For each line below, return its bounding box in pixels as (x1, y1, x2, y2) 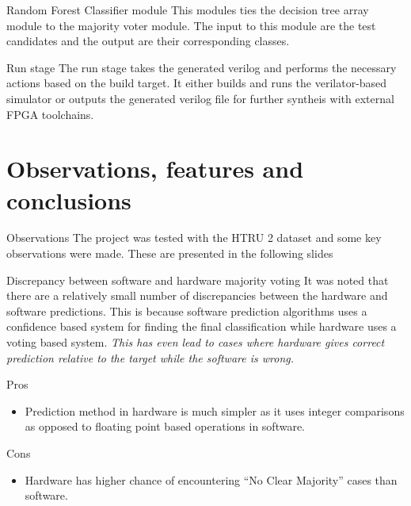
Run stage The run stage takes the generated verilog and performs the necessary (6, 59, 397, 75)
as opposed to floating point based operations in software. (25, 418, 306, 435)
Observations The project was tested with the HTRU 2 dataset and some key (6, 229, 382, 246)
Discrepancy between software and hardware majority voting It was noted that (6, 271, 389, 288)
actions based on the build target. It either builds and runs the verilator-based (6, 75, 387, 91)
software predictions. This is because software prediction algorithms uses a (6, 302, 367, 319)
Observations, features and (6, 152, 304, 185)
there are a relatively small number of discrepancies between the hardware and (6, 287, 388, 304)
